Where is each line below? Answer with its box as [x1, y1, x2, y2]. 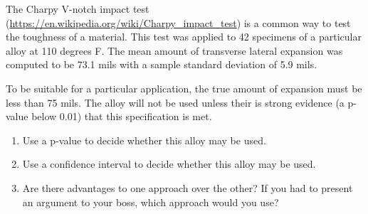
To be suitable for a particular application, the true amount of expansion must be [6, 80, 362, 95]
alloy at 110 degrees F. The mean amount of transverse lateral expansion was [6, 43, 343, 58]
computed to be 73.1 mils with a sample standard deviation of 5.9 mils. [6, 57, 317, 72]
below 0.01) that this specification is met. [31, 109, 212, 124]
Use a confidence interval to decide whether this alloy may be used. [22, 156, 316, 171]
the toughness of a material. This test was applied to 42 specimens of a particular [6, 29, 362, 44]
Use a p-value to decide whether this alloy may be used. [22, 132, 266, 147]
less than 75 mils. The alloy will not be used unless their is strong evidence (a [6, 95, 345, 109]
